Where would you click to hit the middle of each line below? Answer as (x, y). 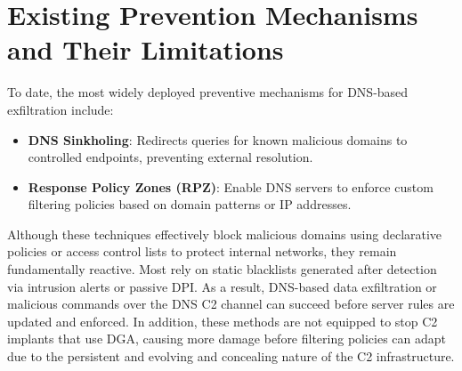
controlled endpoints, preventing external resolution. (170, 157)
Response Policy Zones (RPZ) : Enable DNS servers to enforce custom (231, 186)
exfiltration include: (61, 109)
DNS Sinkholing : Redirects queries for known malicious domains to (218, 139)
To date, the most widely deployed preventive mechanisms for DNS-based (208, 92)
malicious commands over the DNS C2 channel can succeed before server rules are (231, 304)
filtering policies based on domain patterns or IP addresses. (190, 204)
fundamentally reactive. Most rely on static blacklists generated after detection (222, 269)
